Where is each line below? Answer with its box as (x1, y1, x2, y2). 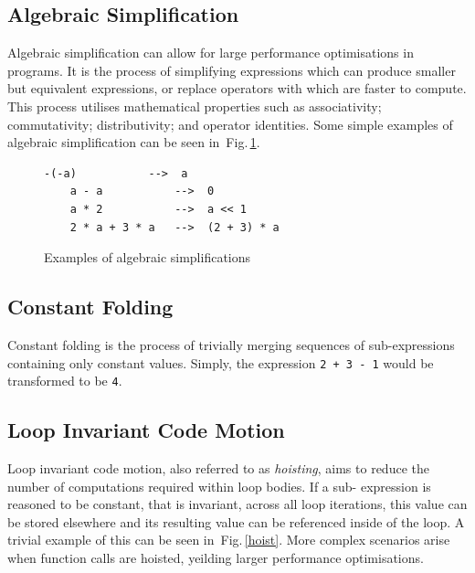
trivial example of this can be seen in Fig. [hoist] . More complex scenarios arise (7, 530, 450, 549)
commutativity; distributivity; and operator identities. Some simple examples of (7, 114, 453, 133)
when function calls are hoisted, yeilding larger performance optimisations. (7, 548, 424, 568)
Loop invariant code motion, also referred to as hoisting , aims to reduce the (7, 459, 429, 478)
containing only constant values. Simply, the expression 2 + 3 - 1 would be (7, 353, 434, 372)
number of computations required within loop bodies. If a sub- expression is (7, 476, 431, 495)
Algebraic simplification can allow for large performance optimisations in (7, 43, 414, 62)
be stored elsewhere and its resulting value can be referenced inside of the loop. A (7, 512, 465, 531)
